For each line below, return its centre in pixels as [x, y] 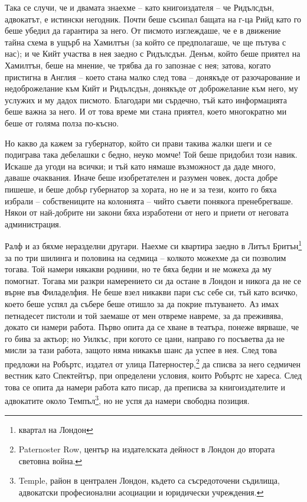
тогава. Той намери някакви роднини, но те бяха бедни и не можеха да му [138, 269]
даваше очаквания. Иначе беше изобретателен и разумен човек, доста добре [141, 177]
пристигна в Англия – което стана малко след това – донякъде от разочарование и [153, 76]
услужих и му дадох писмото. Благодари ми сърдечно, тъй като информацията [146, 100]
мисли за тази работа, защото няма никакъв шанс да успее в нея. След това [141, 350]
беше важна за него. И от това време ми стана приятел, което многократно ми [146, 111]
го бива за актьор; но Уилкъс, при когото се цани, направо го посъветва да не [145, 338]
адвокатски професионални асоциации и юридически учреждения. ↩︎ [141, 492]
